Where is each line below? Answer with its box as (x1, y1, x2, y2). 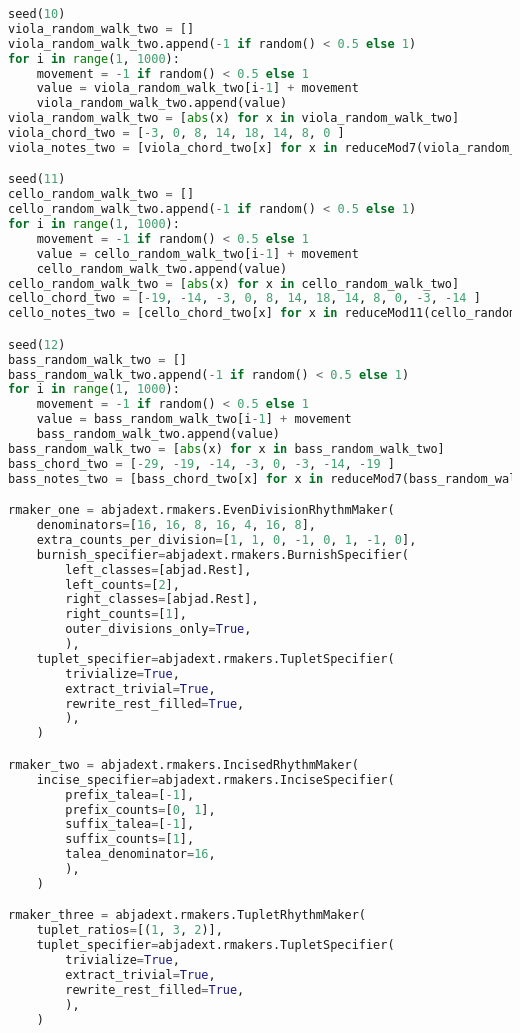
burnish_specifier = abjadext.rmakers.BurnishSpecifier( (36, 547, 409, 562)
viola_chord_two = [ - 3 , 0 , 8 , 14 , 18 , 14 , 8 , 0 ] (8, 126, 345, 140)
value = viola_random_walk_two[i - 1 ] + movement (36, 81, 359, 96)
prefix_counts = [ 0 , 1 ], (65, 802, 216, 817)
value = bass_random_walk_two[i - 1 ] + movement (36, 412, 352, 427)
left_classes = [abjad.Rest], (65, 562, 252, 577)
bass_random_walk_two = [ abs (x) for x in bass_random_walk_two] (8, 441, 445, 456)
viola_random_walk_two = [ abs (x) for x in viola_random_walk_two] (8, 111, 460, 126)
